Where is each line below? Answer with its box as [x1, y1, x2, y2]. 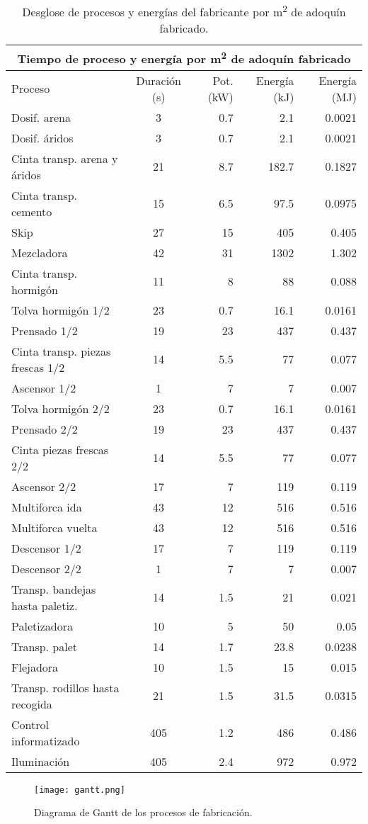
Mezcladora [11, 244, 68, 261]
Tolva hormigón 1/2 [11, 301, 110, 318]
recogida [11, 695, 52, 712]
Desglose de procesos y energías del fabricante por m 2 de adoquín [22, 1, 346, 21]
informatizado [11, 732, 80, 749]
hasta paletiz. [11, 597, 78, 614]
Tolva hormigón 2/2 [11, 400, 110, 417]
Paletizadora [11, 617, 73, 634]
